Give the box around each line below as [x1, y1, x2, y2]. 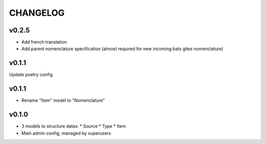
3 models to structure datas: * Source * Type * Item [21, 123, 126, 129]
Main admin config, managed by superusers [21, 130, 111, 136]
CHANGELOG [9, 7, 65, 18]
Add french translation [21, 39, 67, 45]
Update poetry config [9, 72, 53, 78]
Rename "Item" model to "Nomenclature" [21, 97, 105, 103]
